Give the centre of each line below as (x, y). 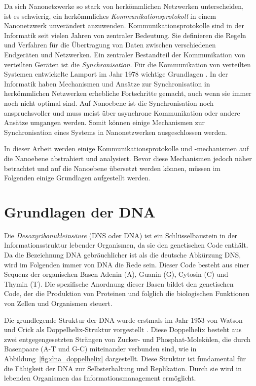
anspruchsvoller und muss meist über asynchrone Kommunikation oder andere (122, 112)
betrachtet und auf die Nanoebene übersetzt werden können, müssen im (112, 168)
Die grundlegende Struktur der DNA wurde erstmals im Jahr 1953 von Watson (123, 320)
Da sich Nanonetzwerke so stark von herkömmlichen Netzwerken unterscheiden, (124, 6)
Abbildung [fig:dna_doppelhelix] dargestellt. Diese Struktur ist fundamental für (125, 358)
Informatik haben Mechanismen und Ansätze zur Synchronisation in (107, 83)
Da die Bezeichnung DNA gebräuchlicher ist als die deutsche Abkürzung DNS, (123, 255)
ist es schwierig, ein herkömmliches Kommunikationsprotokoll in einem (110, 16)
